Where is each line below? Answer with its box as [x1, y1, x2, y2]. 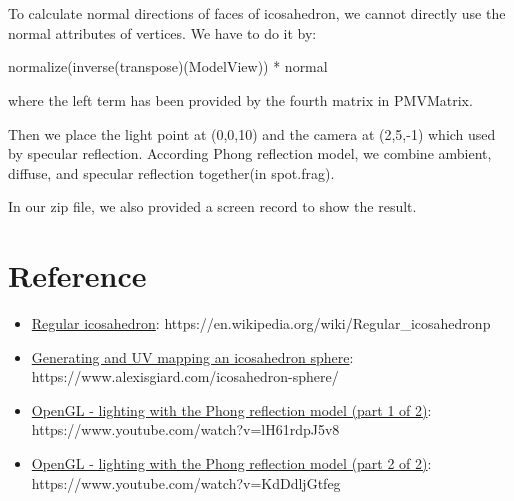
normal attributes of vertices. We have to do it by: [8, 22, 317, 43]
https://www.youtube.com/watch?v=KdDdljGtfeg [31, 472, 341, 493]
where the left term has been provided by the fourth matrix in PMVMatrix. [8, 89, 473, 110]
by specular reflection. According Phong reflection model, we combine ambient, [8, 143, 492, 164]
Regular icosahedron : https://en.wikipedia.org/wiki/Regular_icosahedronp [31, 313, 491, 334]
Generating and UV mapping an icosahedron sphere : [31, 346, 354, 367]
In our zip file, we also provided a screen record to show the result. [8, 196, 417, 217]
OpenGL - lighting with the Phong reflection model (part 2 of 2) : [31, 453, 432, 474]
